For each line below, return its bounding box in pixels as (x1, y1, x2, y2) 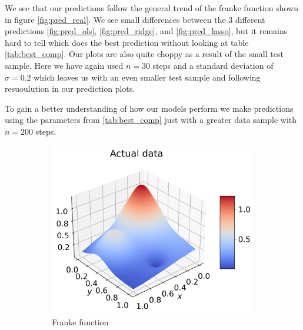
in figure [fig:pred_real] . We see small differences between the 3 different (5, 13, 265, 25)
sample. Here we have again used (5, 59, 124, 71)
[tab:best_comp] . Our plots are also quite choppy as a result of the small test (5, 48, 284, 60)
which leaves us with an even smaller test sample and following (34, 71, 261, 83)
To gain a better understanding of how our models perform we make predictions (5, 102, 294, 114)
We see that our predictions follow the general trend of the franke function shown (5, 2, 298, 14)
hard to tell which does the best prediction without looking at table (5, 36, 249, 48)
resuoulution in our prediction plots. (5, 82, 135, 95)
